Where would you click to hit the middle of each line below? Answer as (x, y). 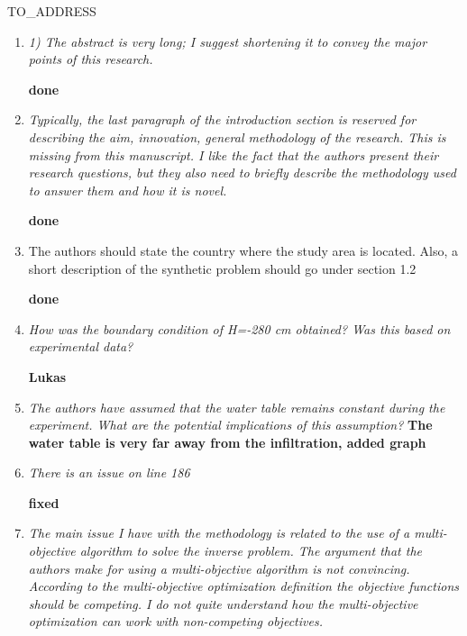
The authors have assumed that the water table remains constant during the (237, 407)
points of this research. (91, 59)
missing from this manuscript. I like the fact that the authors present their (233, 154)
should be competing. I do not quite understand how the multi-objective (223, 603)
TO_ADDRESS (52, 11)
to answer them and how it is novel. (128, 190)
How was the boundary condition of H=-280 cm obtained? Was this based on (239, 328)
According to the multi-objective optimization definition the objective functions (243, 586)
